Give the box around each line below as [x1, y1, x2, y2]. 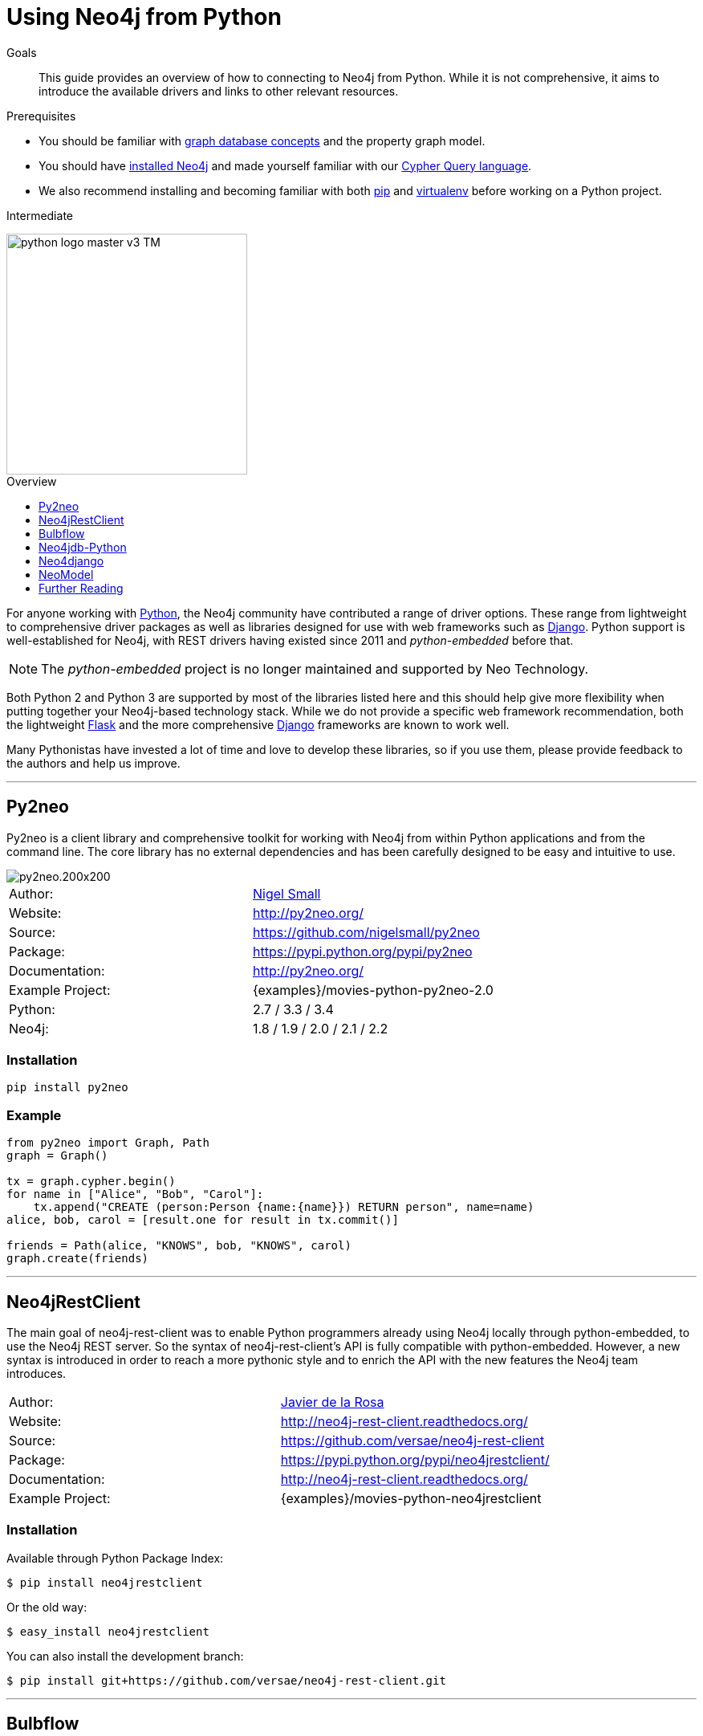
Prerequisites [6, 108, 76, 123]
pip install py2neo [6, 1081, 128, 1094]
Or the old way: [6, 1599, 87, 1614]
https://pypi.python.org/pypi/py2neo [252, 943, 473, 960]
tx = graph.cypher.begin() [6, 1175, 176, 1188]
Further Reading [39, 581, 124, 595]
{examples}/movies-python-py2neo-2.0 [252, 981, 494, 998]
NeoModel [39, 567, 94, 581]
